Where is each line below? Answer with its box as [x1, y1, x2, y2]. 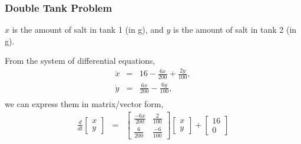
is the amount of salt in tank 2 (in [173, 23, 297, 36]
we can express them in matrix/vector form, [5, 98, 164, 110]
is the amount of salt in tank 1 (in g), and [12, 23, 164, 36]
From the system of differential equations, [5, 54, 156, 67]
